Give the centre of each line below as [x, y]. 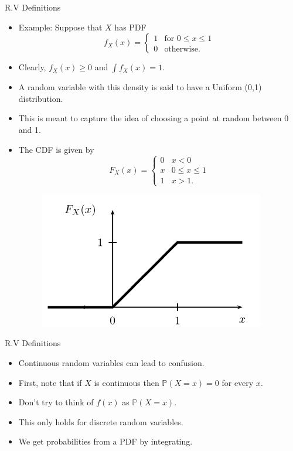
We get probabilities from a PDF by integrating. [105, 441]
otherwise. [182, 49]
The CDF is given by [56, 149]
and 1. [30, 129]
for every [238, 382]
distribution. [41, 98]
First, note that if [50, 382]
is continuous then [127, 382]
